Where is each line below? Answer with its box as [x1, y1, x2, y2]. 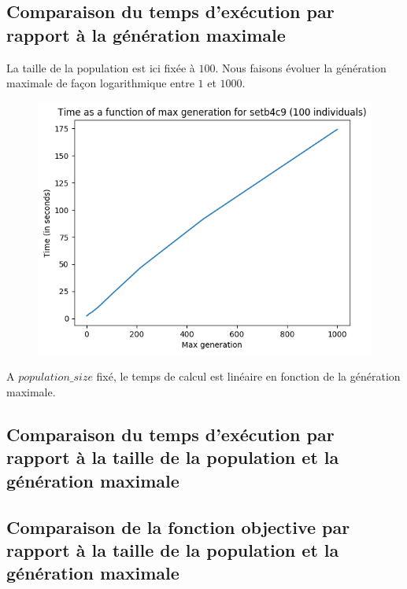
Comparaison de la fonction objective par [6, 514, 350, 539]
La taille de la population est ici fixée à [6, 59, 195, 75]
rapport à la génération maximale [6, 22, 286, 46]
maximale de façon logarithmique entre [6, 75, 194, 91]
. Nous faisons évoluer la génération [215, 59, 387, 75]
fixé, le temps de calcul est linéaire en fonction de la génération [96, 368, 401, 385]
